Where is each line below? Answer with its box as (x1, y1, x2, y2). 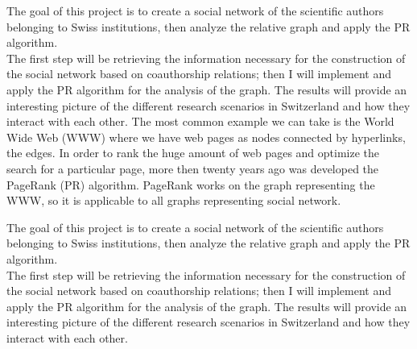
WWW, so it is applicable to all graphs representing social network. (6, 192, 341, 209)
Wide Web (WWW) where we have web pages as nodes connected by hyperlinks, (6, 128, 406, 145)
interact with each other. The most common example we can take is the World (6, 113, 394, 130)
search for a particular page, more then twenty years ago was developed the (6, 160, 379, 177)
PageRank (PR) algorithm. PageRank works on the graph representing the (6, 176, 375, 193)
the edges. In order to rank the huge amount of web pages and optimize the (6, 144, 380, 161)
